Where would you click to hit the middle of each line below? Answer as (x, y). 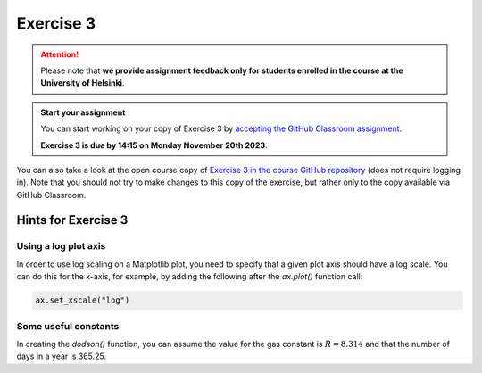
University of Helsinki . (83, 83)
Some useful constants (68, 326)
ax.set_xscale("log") (83, 300)
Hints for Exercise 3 (72, 220)
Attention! (60, 54)
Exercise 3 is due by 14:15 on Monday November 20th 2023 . (154, 145)
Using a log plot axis (61, 246)
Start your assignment (83, 112)
